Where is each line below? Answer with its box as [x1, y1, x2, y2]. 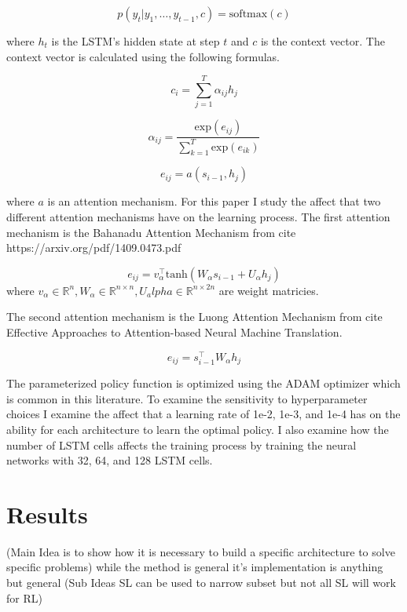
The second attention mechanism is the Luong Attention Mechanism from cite [6, 308, 383, 325]
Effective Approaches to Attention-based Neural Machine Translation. [6, 324, 343, 341]
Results [6, 497, 88, 530]
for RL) [6, 589, 42, 606]
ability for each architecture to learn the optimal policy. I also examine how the [6, 421, 389, 437]
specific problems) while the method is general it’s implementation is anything [6, 559, 383, 575]
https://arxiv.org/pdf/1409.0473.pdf [6, 239, 181, 256]
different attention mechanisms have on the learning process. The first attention [6, 209, 390, 225]
